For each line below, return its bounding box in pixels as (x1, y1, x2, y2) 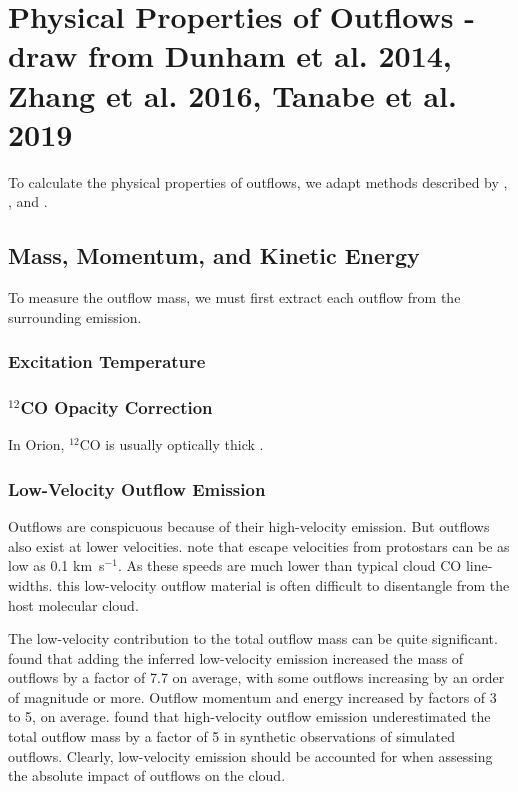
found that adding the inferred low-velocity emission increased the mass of (8, 647, 464, 668)
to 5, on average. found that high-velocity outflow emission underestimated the (8, 706, 491, 727)
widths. (8, 574, 53, 595)
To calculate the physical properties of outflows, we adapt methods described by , (8, 171, 508, 192)
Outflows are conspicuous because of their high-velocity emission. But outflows (8, 516, 490, 537)
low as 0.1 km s (8, 555, 105, 576)
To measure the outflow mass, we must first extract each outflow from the (8, 287, 461, 308)
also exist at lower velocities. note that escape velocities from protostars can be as (8, 535, 510, 556)
